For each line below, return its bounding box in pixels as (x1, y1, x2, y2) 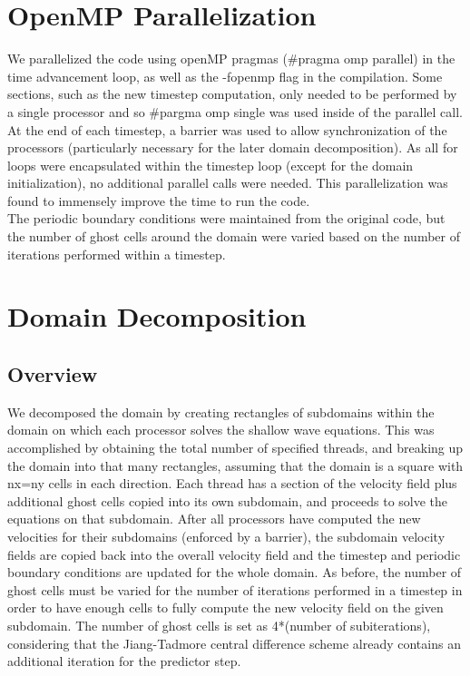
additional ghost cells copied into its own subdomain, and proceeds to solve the (7, 491, 448, 510)
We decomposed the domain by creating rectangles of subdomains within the (7, 402, 435, 421)
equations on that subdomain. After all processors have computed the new (7, 509, 421, 528)
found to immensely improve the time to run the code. (7, 191, 310, 210)
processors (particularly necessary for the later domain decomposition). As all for (7, 138, 458, 157)
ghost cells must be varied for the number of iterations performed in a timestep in (7, 580, 463, 599)
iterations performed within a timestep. (7, 244, 226, 263)
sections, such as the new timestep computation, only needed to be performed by (7, 84, 457, 103)
